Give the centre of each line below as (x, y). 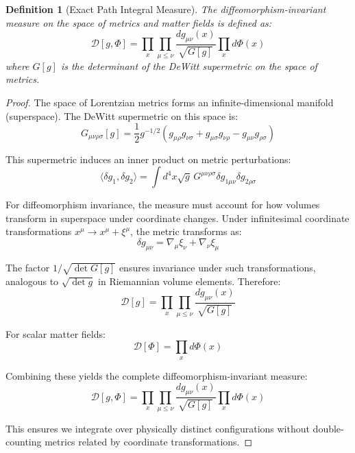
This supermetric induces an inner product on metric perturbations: (148, 159)
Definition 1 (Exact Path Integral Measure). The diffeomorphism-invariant (166, 9)
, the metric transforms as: (186, 231)
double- (328, 428)
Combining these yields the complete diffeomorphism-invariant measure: (157, 375)
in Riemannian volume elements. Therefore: (189, 281)
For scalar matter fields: (56, 333)
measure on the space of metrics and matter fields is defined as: (139, 22)
